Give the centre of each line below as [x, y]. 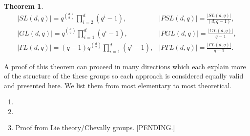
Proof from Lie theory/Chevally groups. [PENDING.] [95, 127]
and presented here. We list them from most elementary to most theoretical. [118, 85]
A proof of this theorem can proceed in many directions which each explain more [125, 66]
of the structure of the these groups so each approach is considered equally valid [124, 76]
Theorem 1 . [24, 6]
